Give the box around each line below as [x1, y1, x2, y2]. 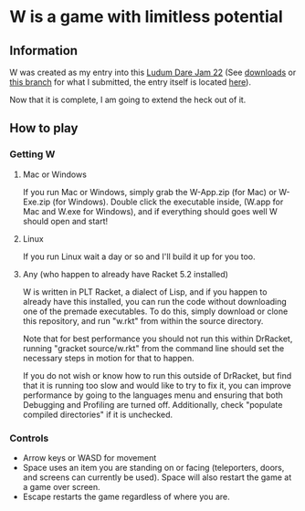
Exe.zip [22, 196, 51, 207]
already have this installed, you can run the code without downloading [22, 296, 288, 307]
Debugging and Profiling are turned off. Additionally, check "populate [22, 399, 283, 410]
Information [9, 43, 79, 58]
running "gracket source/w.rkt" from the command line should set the [22, 342, 285, 353]
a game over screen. [22, 481, 100, 492]
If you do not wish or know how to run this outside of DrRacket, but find [22, 370, 292, 381]
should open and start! [22, 215, 109, 226]
